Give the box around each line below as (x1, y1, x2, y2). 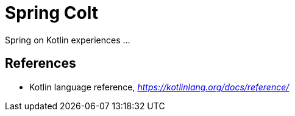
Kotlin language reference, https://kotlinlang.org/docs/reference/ (29, 81, 290, 92)
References (5, 56, 76, 71)
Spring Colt (5, 2, 98, 23)
